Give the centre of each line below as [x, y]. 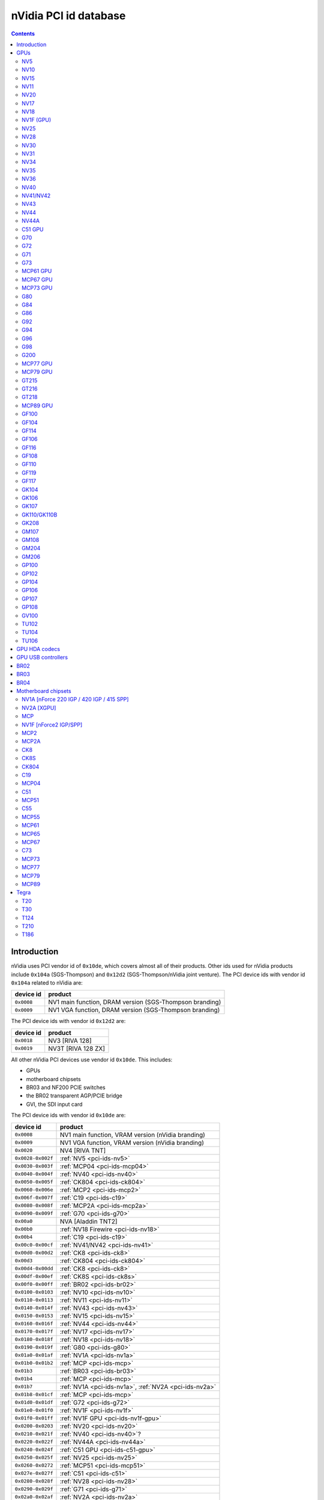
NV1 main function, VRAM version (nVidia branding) [132, 1135]
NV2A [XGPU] [39, 707]
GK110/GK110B [40, 514]
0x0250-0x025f [34, 1458]
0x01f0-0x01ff [34, 1418]
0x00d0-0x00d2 [34, 1253]
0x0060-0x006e [34, 1190]
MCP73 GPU [37, 288]
